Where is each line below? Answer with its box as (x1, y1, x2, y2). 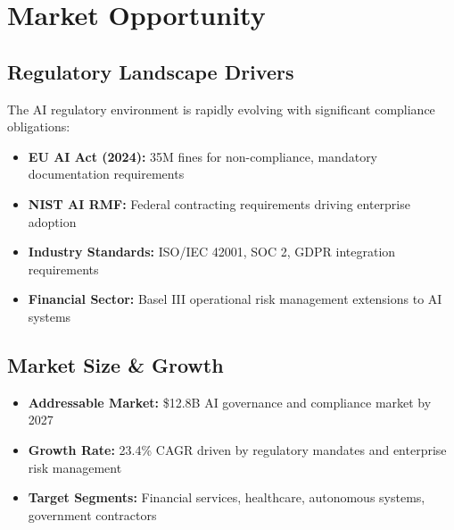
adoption (28, 212, 77, 231)
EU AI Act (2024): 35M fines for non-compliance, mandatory (28, 147, 378, 165)
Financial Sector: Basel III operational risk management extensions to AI (28, 290, 442, 308)
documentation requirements (28, 164, 185, 183)
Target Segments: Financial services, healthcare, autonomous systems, (28, 488, 425, 507)
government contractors (28, 505, 157, 524)
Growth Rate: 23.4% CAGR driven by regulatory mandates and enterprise (28, 440, 447, 458)
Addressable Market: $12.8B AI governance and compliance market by (28, 392, 432, 411)
